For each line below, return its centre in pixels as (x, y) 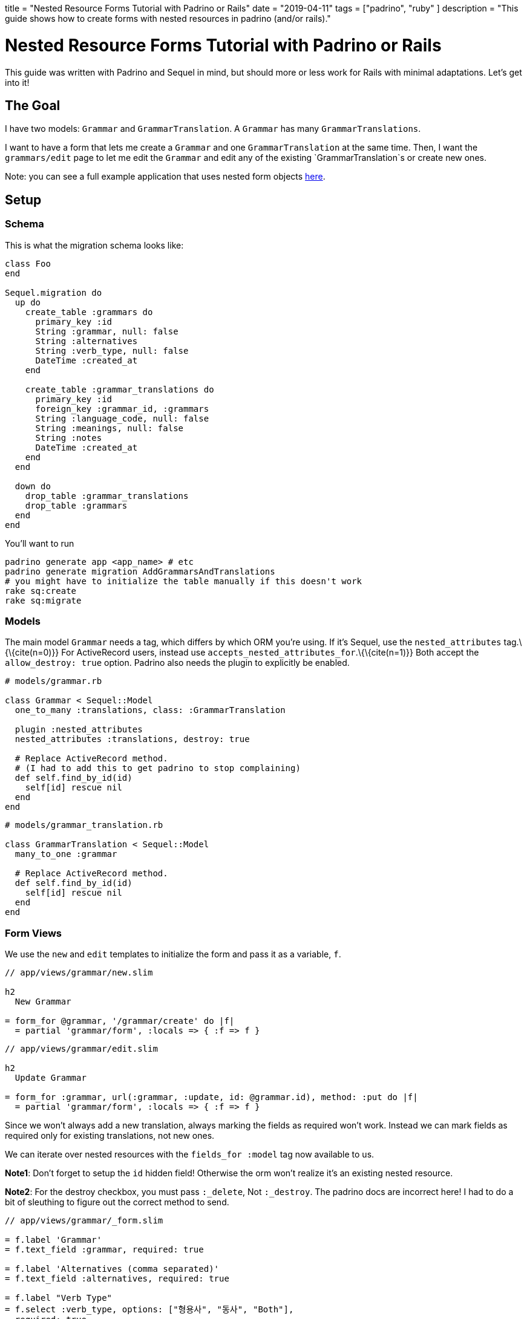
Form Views (33, 933)
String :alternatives (87, 341)
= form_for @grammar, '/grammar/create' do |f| (120, 1021)
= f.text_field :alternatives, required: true (117, 1279)
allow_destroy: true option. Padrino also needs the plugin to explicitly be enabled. (177, 663)
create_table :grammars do (89, 312)
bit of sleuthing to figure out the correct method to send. (117, 1202)
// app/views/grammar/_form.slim (84, 1221)
